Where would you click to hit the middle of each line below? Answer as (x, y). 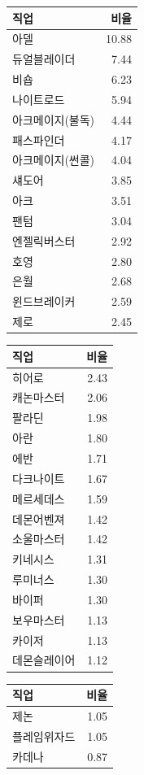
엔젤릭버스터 (44, 240)
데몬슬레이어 (44, 660)
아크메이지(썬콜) (54, 160)
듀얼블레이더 (44, 59)
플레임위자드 (44, 736)
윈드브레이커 (44, 301)
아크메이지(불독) (54, 119)
